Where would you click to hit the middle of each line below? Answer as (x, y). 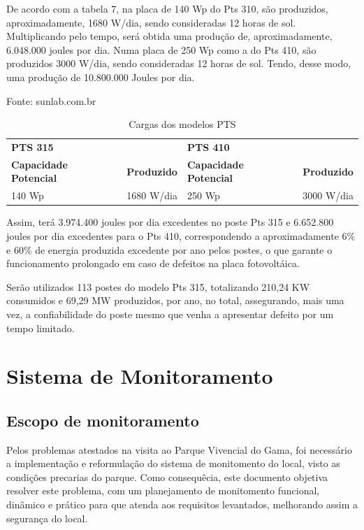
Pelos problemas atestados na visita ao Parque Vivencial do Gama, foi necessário (179, 449)
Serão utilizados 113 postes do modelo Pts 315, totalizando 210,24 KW (158, 286)
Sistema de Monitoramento (140, 376)
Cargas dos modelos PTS (182, 124)
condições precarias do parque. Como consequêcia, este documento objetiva (167, 477)
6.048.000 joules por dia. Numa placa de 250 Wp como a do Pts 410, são (161, 49)
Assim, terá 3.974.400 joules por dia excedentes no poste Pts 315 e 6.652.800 (170, 222)
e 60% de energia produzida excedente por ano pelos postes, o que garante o (169, 249)
